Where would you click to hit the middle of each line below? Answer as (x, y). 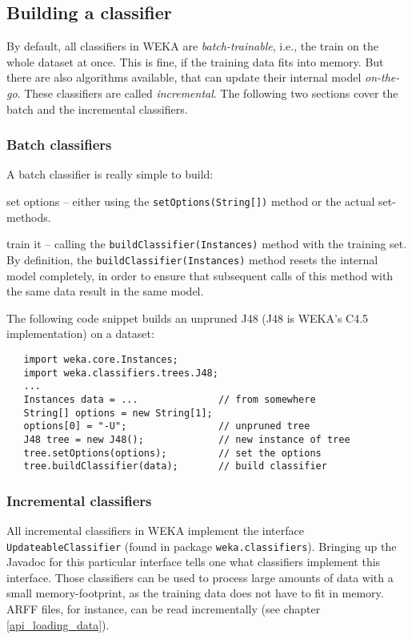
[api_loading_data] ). (58, 624)
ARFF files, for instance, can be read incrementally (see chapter (164, 609)
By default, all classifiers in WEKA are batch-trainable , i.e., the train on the (192, 46)
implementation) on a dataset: (80, 334)
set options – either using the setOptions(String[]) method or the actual (191, 201)
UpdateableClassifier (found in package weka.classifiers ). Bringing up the (202, 546)
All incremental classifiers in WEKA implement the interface (155, 530)
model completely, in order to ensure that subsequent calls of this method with (200, 275)
